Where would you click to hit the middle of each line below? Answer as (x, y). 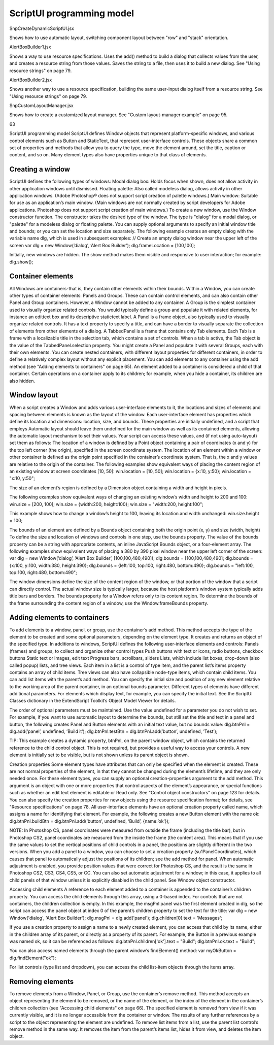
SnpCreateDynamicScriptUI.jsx (42, 28)
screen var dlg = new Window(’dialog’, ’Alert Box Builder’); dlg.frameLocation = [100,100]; (102, 245)
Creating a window (40, 169)
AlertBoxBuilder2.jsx (31, 80)
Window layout (34, 395)
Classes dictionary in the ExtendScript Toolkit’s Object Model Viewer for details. (93, 701)
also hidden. (22, 381)
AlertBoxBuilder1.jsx (30, 47)
